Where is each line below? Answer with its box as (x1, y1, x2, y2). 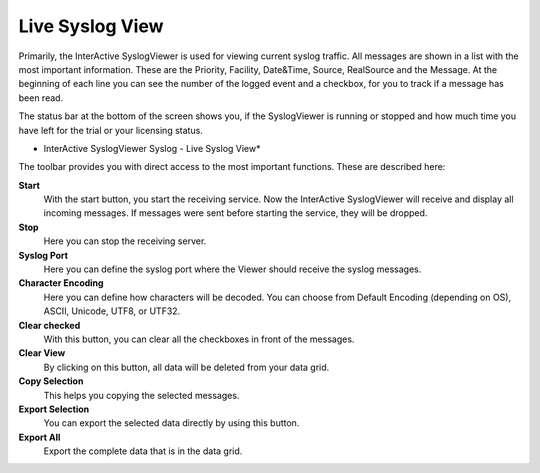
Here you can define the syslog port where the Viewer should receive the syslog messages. (43, 263, 422, 275)
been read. (18, 91, 64, 104)
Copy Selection (18, 375, 84, 387)
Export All (18, 431, 61, 443)
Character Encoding (18, 277, 104, 289)
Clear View (18, 347, 66, 359)
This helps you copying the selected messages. (43, 389, 240, 401)
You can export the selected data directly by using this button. (43, 417, 300, 429)
